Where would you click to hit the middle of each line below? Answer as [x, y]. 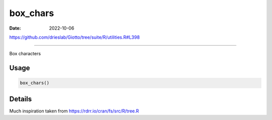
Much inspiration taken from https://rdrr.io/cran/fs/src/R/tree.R [74, 111]
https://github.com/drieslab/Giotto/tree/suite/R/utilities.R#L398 [75, 37]
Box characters [25, 54]
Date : [15, 28]
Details [21, 99]
